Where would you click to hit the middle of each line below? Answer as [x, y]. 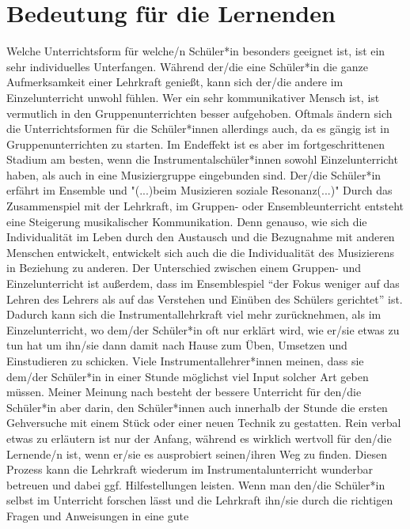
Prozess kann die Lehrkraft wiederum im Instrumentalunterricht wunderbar [190, 469]
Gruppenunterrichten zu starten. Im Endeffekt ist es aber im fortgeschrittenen [196, 144]
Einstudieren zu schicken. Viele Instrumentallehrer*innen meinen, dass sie [185, 361]
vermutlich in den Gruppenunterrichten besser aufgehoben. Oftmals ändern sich [199, 113]
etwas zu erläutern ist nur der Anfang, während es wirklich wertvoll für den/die [199, 438]
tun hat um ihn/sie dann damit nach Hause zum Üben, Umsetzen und [177, 345]
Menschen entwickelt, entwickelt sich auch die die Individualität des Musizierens [200, 252]
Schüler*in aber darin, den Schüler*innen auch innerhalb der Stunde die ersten [197, 407]
